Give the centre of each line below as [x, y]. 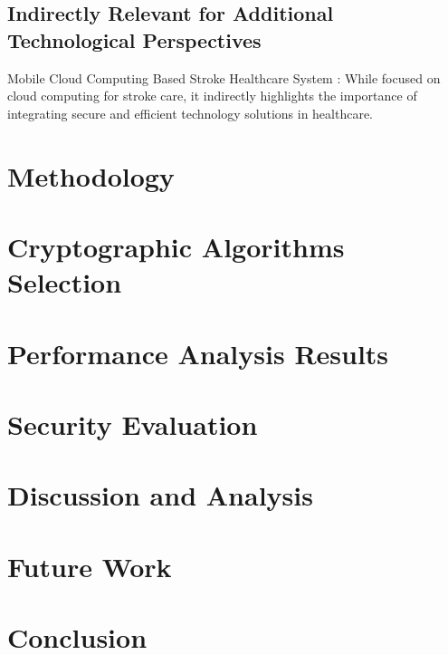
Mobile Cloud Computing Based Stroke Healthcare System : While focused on [224, 77]
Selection [65, 282]
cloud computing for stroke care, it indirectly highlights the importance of [212, 96]
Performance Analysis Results [198, 353]
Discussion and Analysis [160, 495]
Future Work [90, 566]
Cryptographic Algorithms [176, 246]
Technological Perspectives [134, 39]
